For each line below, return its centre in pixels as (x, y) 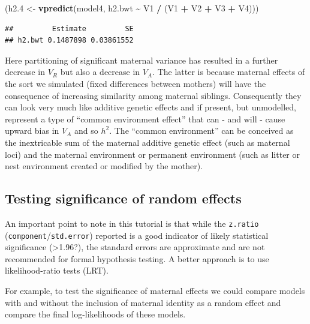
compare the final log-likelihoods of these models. (95, 314)
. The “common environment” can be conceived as (201, 130)
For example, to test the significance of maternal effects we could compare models (155, 291)
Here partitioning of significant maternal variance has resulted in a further (142, 60)
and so (86, 130)
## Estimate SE (69, 28)
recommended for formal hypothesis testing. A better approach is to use (137, 258)
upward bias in (32, 130)
